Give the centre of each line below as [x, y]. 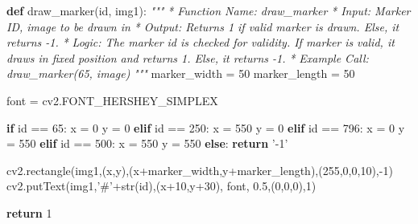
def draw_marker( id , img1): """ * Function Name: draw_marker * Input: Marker [209, 10]
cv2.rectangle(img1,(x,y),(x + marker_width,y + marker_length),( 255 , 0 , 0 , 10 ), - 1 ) [200, 170]
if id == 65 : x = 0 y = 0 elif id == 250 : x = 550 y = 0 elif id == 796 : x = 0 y [206, 127]
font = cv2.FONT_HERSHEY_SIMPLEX [112, 100]
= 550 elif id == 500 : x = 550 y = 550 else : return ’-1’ [147, 143]
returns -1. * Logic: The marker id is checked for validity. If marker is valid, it [201, 42]
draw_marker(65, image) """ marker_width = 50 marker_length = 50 [181, 73]
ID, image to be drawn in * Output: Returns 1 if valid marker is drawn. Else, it [203, 26]
